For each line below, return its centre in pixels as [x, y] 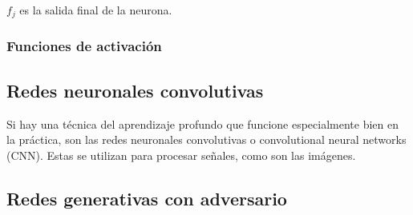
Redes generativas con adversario [147, 198]
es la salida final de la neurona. [96, 10]
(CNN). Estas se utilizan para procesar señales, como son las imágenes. [181, 155]
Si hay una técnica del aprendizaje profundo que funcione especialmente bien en [203, 123]
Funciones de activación [84, 46]
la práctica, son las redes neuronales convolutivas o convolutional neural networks [206, 139]
